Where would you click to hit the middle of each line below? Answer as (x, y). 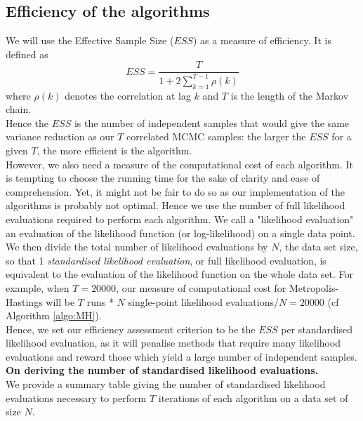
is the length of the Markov (290, 95)
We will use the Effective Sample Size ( (90, 40)
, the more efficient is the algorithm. (114, 150)
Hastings (24, 301)
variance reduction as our (60, 136)
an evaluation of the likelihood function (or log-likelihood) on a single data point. (180, 233)
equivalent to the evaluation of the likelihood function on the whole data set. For (180, 274)
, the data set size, (318, 247)
